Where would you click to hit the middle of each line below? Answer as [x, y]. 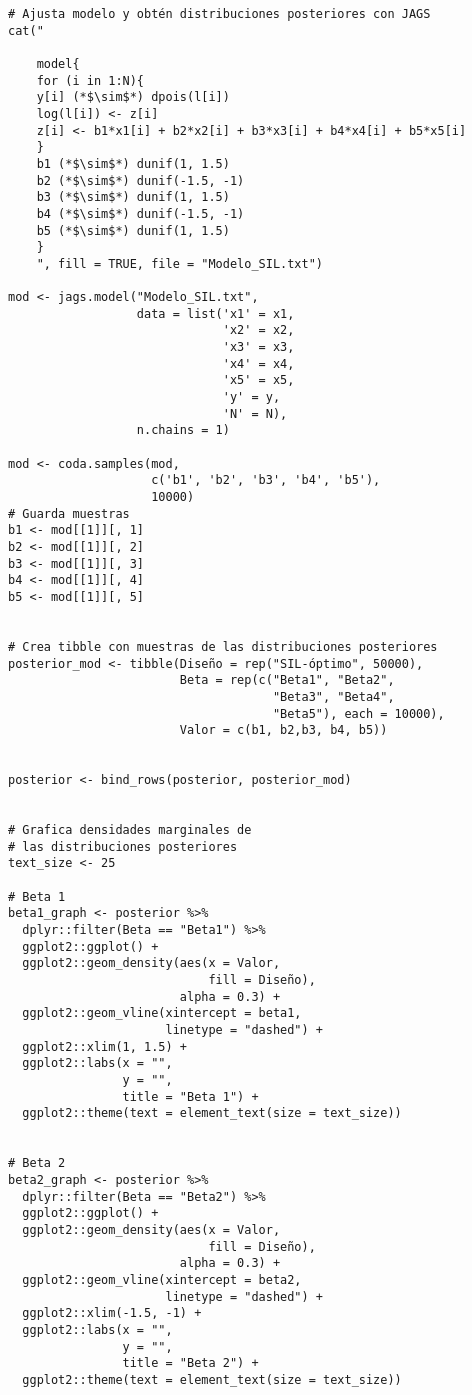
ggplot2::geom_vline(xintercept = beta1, [162, 1013]
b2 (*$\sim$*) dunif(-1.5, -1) [140, 180]
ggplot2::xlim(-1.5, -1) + [112, 1313]
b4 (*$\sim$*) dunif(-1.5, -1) [140, 213]
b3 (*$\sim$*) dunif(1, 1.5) [133, 197]
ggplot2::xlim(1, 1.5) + [104, 1046]
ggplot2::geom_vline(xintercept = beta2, [162, 1279]
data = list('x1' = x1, [215, 313]
